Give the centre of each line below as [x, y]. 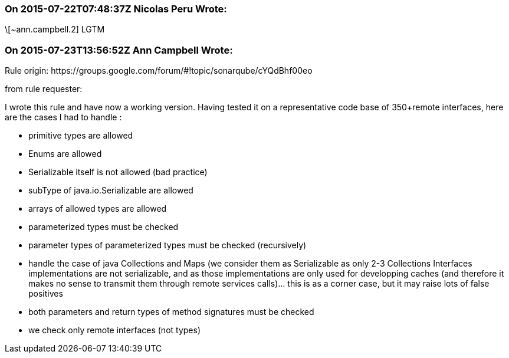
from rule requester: [44, 89]
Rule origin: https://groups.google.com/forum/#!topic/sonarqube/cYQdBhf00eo [159, 71]
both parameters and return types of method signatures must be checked [171, 312]
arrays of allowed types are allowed [98, 209]
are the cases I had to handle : [63, 117]
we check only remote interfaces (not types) [115, 330]
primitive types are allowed [81, 136]
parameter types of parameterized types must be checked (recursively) [168, 245]
